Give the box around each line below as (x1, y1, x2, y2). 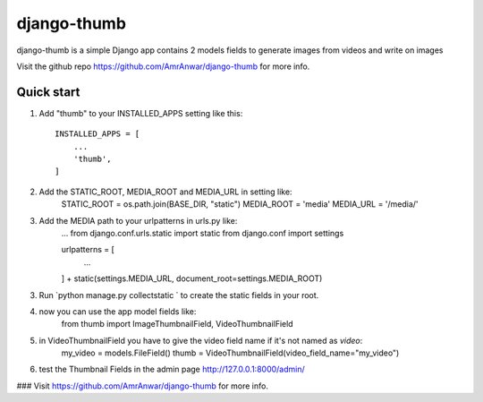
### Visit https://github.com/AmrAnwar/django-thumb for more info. (16, 381, 268, 391)
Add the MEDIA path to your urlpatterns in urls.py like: (38, 215, 238, 226)
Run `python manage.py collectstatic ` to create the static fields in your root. (38, 289, 319, 300)
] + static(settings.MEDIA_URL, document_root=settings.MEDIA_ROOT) (61, 273, 323, 284)
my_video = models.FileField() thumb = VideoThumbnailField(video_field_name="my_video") (61, 347, 400, 358)
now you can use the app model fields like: (38, 305, 197, 317)
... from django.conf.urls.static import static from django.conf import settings (61, 227, 344, 238)
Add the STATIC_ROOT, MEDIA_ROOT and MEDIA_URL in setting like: (38, 186, 292, 197)
